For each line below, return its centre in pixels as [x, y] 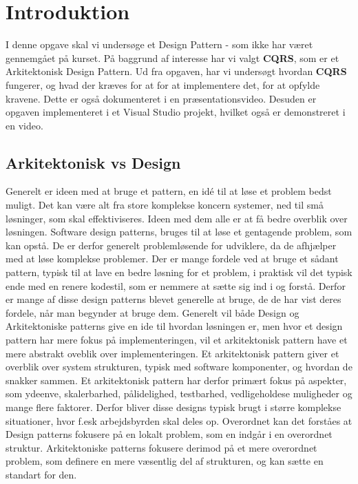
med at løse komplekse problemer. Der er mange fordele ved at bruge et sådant [172, 259]
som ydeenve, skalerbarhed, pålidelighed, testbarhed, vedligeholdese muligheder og [179, 393]
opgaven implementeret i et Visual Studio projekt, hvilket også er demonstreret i [176, 112]
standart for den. [41, 474]
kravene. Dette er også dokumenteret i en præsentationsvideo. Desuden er [161, 98]
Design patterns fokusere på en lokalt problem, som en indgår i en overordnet [169, 434]
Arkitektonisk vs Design [93, 162]
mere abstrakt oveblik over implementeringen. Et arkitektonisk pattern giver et [172, 353]
